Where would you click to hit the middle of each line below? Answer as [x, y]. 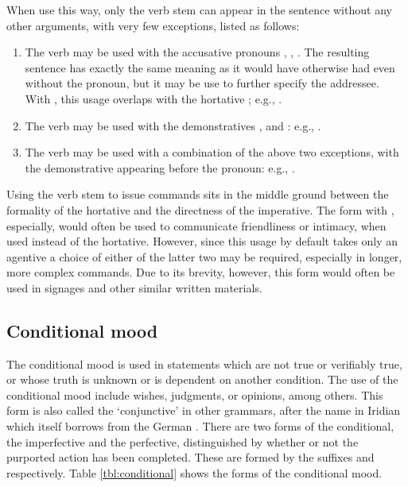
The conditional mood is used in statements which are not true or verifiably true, [204, 363]
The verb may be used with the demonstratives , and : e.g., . [173, 125]
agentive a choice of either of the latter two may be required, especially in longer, [204, 256]
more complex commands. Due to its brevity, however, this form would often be [201, 272]
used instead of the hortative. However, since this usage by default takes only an [202, 241]
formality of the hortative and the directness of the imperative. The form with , [200, 209]
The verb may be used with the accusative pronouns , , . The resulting [197, 52]
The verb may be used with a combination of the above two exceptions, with [212, 152]
